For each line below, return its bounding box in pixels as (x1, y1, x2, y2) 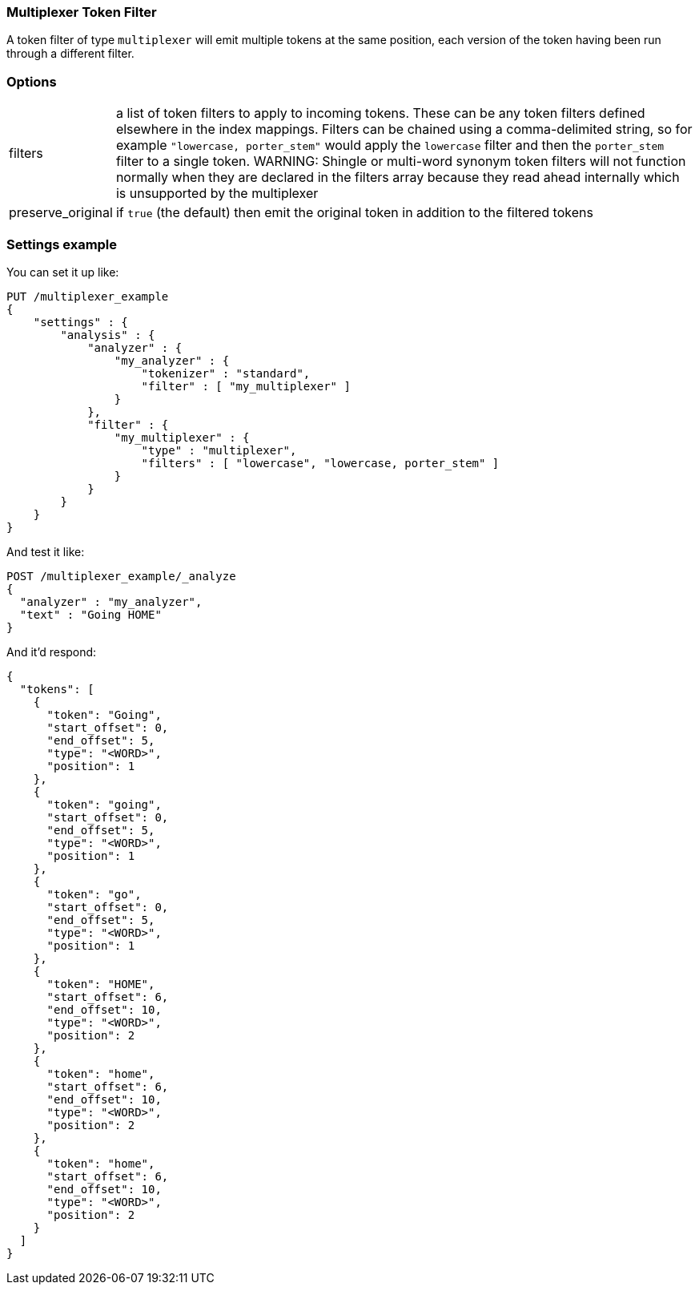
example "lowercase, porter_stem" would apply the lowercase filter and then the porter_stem (115, 137, 665, 154)
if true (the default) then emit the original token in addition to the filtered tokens (115, 204, 593, 221)
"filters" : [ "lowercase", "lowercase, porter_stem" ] (141, 456, 500, 470)
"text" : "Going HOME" (19, 607, 162, 621)
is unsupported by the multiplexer (115, 185, 319, 202)
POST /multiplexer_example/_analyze (6, 569, 236, 583)
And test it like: (6, 544, 85, 559)
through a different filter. (6, 46, 135, 61)
